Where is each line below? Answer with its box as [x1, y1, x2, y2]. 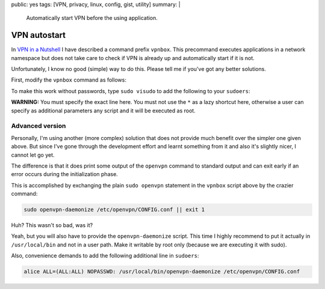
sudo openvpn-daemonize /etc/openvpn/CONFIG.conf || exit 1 [23, 206, 205, 213]
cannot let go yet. [11, 151, 55, 159]
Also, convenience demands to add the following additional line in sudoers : [11, 252, 199, 260]
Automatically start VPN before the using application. [26, 14, 158, 22]
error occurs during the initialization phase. [11, 171, 119, 178]
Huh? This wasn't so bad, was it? [11, 222, 93, 229]
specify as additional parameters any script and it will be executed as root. [11, 107, 196, 114]
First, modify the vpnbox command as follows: [11, 76, 126, 84]
